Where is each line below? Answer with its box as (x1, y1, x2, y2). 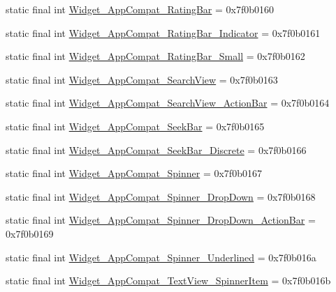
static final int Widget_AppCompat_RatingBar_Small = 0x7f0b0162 (6, 49, 305, 63)
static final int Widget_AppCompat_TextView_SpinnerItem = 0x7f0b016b (6, 273, 331, 288)
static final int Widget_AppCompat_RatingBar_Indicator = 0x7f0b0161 (6, 25, 321, 40)
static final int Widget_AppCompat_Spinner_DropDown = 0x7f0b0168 (6, 189, 316, 203)
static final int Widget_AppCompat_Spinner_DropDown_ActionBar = (6, 213, 316, 227)
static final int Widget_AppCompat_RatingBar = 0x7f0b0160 (6, 2, 275, 16)
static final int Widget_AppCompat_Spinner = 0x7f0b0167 (6, 166, 262, 180)
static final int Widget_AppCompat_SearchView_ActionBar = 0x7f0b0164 (6, 95, 330, 110)
